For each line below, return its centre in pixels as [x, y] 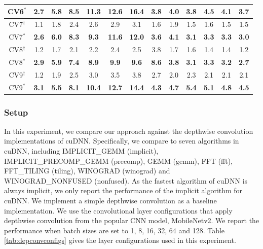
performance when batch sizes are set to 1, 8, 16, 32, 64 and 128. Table [115, 230]
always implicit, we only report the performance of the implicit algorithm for [123, 190]
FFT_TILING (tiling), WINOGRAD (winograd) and [87, 171]
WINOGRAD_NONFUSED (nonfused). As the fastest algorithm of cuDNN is [126, 180]
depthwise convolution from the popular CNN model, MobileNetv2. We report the [132, 220]
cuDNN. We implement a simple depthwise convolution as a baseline [110, 201]
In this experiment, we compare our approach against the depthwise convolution [129, 131]
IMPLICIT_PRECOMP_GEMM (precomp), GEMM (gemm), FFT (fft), [118, 161]
